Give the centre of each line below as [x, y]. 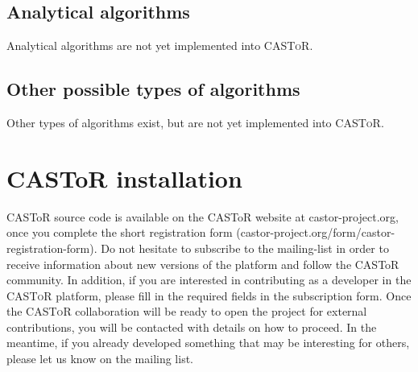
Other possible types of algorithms [153, 89]
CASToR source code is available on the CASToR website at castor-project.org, [203, 216]
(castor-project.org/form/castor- [316, 232]
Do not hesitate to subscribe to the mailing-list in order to [245, 248]
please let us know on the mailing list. [100, 359]
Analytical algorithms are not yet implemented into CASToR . [160, 45]
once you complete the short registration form [120, 232]
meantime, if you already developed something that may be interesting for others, [208, 343]
